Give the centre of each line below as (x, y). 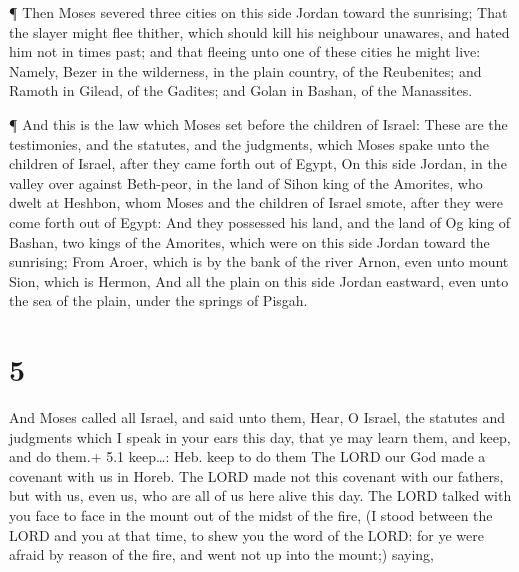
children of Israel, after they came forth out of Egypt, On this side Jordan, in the (258, 163)
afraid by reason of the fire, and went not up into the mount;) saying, (221, 554)
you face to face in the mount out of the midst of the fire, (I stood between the (251, 515)
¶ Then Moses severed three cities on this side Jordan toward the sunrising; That (258, 12)
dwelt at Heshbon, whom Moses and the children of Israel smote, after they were (256, 202)
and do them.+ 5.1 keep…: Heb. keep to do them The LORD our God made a (247, 456)
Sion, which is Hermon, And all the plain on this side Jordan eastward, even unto (259, 280)
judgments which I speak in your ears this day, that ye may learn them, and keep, (260, 436)
